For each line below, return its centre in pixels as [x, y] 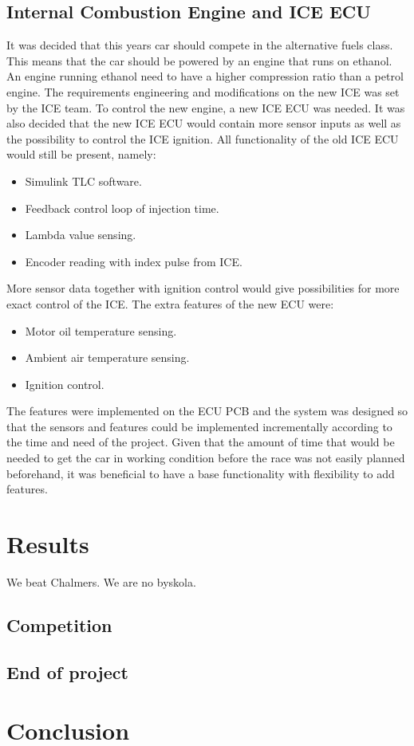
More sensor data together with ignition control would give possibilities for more [203, 288]
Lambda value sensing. [81, 235]
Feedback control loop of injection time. [122, 208]
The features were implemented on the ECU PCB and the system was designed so [207, 411]
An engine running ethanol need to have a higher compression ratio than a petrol [205, 76]
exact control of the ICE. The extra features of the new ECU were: [170, 303]
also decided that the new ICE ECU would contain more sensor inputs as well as [204, 123]
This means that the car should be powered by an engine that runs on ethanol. [199, 60]
